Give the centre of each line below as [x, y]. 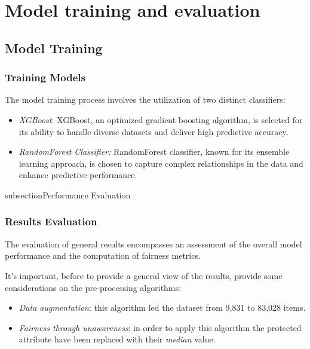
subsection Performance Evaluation [68, 195]
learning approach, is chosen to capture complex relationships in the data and [161, 163]
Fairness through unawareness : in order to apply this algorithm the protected [160, 327]
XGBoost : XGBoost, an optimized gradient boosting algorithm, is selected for [161, 119]
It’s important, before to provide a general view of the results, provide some [144, 275]
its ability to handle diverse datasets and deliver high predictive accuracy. [154, 131]
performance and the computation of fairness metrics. [103, 255]
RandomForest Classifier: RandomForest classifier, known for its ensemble [154, 151]
